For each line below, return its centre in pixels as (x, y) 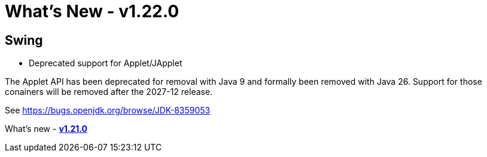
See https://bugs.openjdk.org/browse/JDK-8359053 (108, 110)
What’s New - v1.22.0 (92, 11)
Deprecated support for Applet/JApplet (106, 63)
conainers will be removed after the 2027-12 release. (109, 92)
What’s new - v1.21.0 (46, 129)
